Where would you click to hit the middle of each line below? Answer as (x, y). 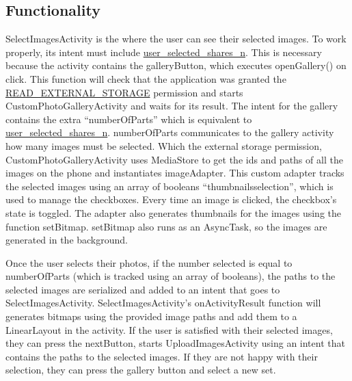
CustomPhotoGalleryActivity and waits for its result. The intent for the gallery (172, 106)
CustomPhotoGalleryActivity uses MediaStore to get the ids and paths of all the (174, 159)
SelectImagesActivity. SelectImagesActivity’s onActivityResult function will (163, 303)
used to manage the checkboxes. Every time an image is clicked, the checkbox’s (171, 199)
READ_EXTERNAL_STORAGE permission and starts (124, 92)
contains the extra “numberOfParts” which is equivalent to (129, 119)
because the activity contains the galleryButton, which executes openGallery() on (176, 65)
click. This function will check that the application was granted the (146, 78)
